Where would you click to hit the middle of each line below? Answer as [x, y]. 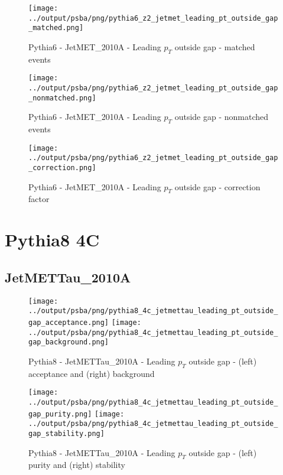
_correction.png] [62, 168]
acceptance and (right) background [92, 373]
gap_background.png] [69, 342]
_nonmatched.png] [62, 98]
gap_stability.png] [66, 433]
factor [39, 199]
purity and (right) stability [77, 465]
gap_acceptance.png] [69, 322]
